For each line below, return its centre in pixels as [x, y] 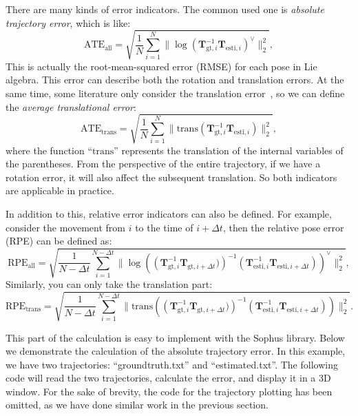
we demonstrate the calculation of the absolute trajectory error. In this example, [176, 351]
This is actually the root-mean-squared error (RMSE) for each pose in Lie [161, 66]
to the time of [164, 227]
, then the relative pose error [283, 227]
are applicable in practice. [60, 190]
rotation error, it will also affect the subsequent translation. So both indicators [171, 177]
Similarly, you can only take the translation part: [109, 284]
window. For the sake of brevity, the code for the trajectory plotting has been [169, 391]
